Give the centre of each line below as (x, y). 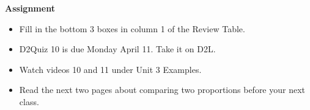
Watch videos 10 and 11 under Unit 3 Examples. (110, 69)
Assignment (30, 8)
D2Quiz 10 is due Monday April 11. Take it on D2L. (117, 49)
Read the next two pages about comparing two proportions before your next (162, 90)
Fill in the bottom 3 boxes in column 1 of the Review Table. (132, 28)
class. (29, 101)
